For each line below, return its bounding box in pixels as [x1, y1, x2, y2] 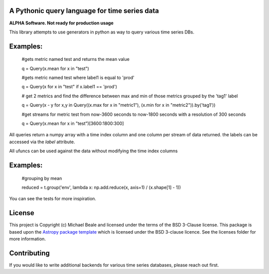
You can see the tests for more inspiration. [9, 196, 97, 202]
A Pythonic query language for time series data [9, 6, 159, 15]
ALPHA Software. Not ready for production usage [9, 20, 114, 26]
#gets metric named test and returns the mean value [21, 56, 130, 62]
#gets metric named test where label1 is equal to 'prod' [21, 75, 134, 81]
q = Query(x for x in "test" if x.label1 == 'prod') [21, 84, 117, 90]
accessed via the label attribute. [9, 139, 75, 145]
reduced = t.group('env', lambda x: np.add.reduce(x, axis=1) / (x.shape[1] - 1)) [21, 185, 181, 191]
